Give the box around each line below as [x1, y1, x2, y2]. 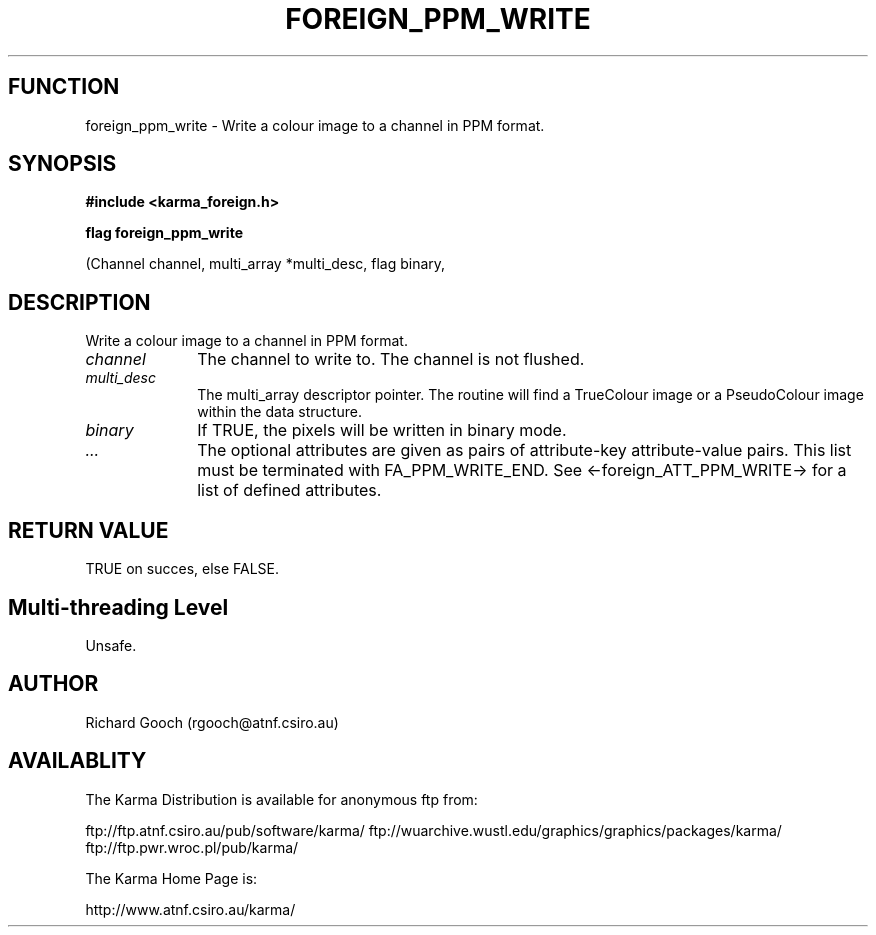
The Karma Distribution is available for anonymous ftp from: [85, 790, 478, 808]
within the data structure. [197, 403, 362, 421]
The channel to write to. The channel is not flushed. [197, 349, 585, 370]
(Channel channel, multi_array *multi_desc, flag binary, [85, 255, 446, 273]
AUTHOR [8, 671, 99, 697]
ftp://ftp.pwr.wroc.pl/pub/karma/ [85, 838, 299, 856]
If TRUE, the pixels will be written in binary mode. [197, 420, 567, 441]
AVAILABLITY [8, 748, 147, 774]
